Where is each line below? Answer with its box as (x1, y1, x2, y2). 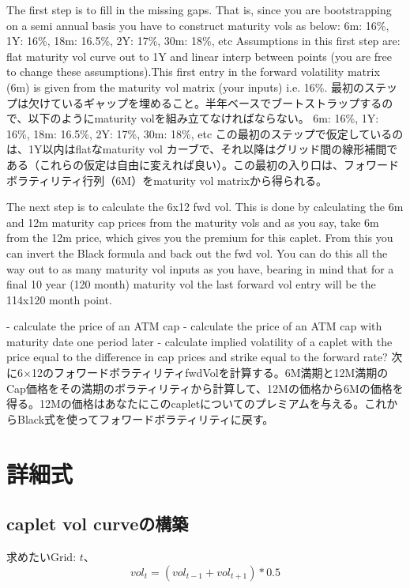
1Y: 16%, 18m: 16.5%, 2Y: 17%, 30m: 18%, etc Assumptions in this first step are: (6, 32, 401, 49)
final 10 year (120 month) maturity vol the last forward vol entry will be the (6, 276, 376, 292)
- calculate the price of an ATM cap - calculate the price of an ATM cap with (6, 318, 382, 334)
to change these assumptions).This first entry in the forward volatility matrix (6, 63, 380, 80)
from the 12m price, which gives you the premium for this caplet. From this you (6, 229, 393, 246)
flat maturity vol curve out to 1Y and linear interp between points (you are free (6, 47, 392, 64)
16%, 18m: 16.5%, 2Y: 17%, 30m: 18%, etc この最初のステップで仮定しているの (6, 125, 404, 141)
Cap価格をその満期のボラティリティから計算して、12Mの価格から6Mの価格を (6, 379, 404, 396)
